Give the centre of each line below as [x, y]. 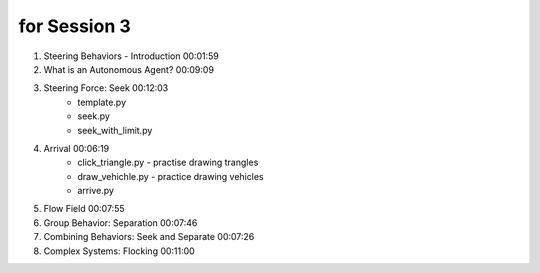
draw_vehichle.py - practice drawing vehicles [170, 176]
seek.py [93, 116]
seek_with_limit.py [115, 130]
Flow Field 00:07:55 [84, 209]
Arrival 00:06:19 [76, 148]
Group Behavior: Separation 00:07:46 [120, 222]
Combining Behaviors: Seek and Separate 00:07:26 [149, 237]
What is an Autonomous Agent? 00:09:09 [129, 69]
